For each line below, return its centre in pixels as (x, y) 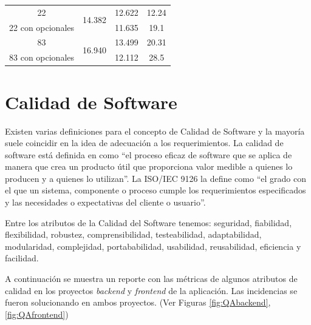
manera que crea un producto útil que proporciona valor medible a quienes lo (149, 166)
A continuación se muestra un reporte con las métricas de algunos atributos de (151, 279)
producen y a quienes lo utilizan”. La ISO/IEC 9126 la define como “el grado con (155, 178)
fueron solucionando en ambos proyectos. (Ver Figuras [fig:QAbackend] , (138, 302)
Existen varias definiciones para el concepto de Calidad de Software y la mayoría (155, 131)
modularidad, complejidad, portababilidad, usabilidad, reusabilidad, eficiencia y (153, 246)
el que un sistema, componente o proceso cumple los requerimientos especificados (155, 190)
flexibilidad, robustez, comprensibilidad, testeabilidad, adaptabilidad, (133, 234)
